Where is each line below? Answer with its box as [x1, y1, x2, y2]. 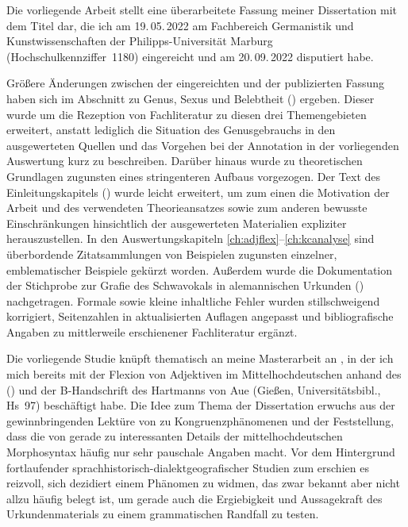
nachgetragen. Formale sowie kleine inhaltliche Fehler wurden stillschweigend [6, 292, 380, 309]
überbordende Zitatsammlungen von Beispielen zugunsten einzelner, [6, 245, 337, 262]
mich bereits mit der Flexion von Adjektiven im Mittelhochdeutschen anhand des [6, 366, 402, 383]
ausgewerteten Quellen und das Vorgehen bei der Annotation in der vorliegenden [6, 137, 399, 153]
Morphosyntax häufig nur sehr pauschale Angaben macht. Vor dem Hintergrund [6, 444, 395, 460]
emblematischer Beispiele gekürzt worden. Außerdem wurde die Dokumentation [6, 261, 393, 278]
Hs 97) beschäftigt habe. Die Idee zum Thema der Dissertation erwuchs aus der [6, 397, 395, 414]
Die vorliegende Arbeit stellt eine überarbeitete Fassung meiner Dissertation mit [6, 2, 397, 17]
